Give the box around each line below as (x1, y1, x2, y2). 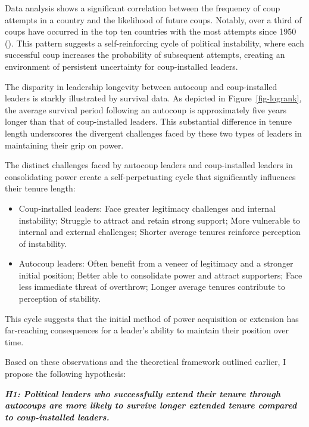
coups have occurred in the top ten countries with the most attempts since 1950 (5, 25, 296, 38)
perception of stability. (18, 292, 101, 305)
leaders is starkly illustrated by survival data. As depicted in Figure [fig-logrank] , (5, 92, 302, 104)
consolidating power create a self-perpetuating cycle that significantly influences (5, 170, 296, 182)
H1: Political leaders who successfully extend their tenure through (5, 387, 280, 400)
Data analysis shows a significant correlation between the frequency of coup (5, 2, 280, 14)
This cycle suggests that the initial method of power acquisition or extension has (5, 312, 299, 324)
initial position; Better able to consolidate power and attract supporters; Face (18, 268, 302, 281)
